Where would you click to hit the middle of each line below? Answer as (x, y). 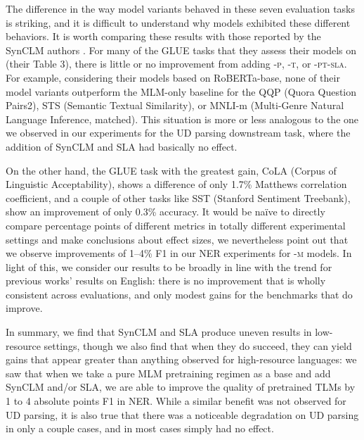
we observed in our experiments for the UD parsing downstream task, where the (178, 133)
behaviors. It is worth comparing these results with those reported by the (163, 36)
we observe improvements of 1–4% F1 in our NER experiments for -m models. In (179, 253)
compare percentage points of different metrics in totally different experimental (176, 225)
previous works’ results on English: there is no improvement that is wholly (166, 281)
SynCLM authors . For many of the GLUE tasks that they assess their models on (181, 50)
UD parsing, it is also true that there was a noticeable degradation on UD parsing (182, 414)
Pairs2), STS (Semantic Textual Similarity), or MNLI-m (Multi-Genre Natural (175, 105)
